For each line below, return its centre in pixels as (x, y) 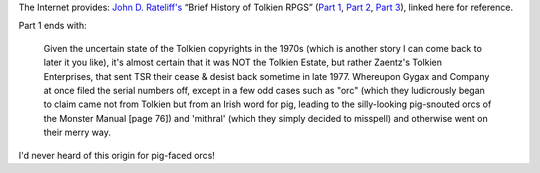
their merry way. (77, 132)
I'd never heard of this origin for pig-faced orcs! (116, 155)
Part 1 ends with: (52, 26)
